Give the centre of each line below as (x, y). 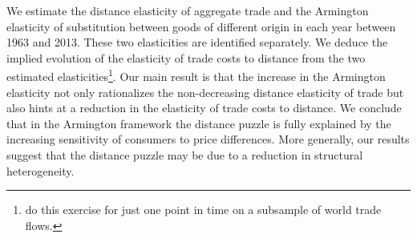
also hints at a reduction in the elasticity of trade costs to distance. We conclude (204, 108)
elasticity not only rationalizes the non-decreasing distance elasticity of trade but (205, 92)
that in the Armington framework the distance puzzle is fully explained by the (199, 123)
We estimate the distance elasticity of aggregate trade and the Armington (188, 10)
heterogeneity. (40, 170)
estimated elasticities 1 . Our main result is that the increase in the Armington (196, 75)
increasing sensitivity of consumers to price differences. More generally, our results (208, 139)
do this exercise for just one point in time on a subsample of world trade (203, 210)
